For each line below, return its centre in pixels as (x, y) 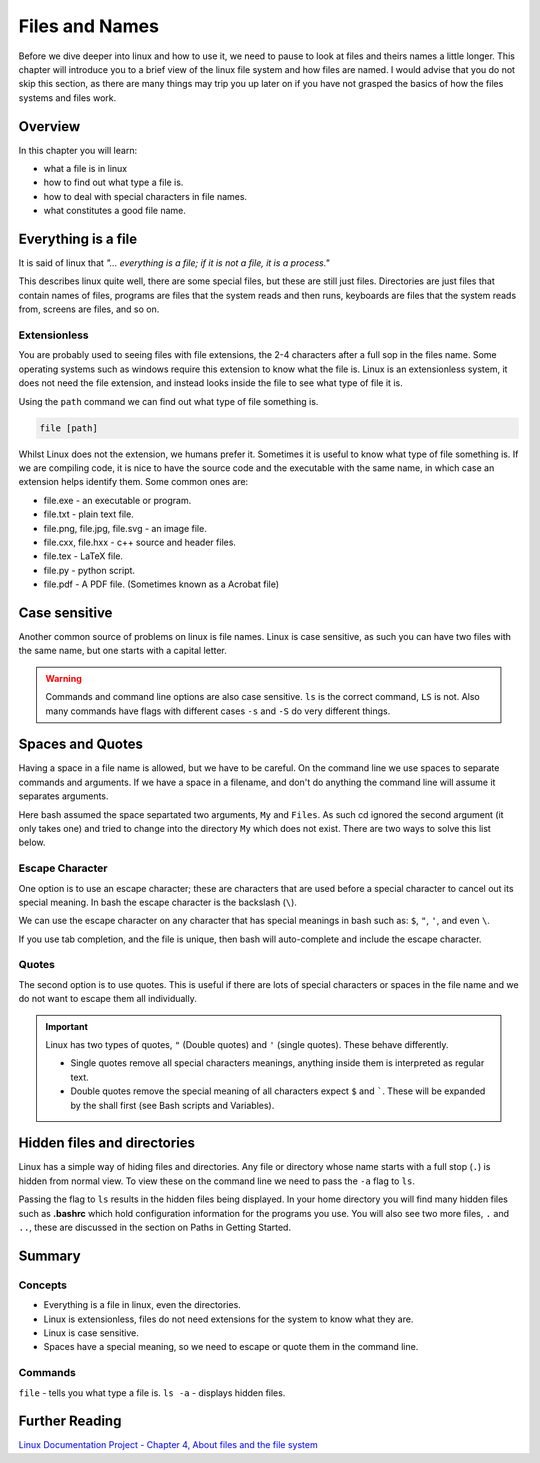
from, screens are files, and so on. (89, 309)
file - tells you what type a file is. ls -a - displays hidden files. (152, 1392)
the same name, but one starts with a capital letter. (122, 651)
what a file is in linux (85, 169)
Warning (63, 678)
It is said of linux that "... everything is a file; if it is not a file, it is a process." (174, 263)
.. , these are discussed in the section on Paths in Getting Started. (155, 1227)
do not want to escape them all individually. (107, 999)
